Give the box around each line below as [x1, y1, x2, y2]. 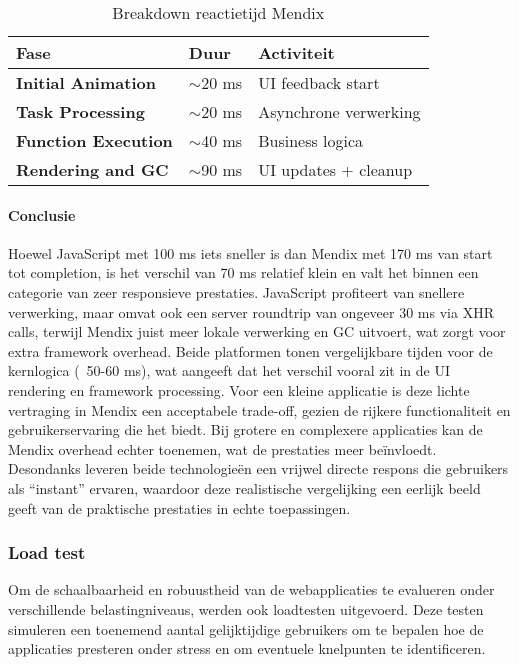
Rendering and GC [16, 158, 169, 181]
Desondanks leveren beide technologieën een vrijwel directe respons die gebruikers [8, 458, 509, 479]
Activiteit [258, 41, 335, 64]
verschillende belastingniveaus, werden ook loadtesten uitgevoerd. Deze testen [8, 598, 484, 619]
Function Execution [16, 129, 173, 152]
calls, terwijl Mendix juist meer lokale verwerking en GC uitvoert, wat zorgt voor [8, 321, 506, 342]
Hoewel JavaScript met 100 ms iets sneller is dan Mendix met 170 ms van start [8, 242, 493, 263]
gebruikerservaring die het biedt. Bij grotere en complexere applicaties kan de [8, 419, 483, 440]
